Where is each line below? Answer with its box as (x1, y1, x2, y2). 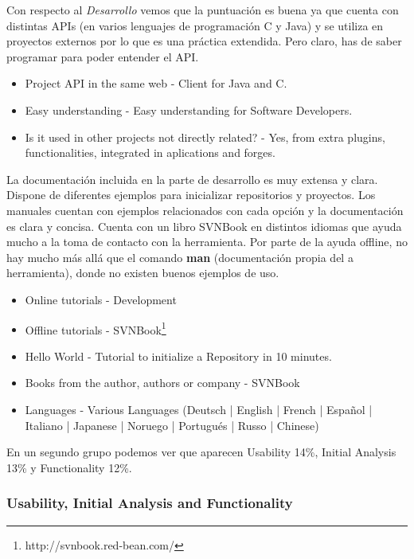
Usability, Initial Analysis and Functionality (6, 493, 293, 513)
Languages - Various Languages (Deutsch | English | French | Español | (25, 401, 373, 417)
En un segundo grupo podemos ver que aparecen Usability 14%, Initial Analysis (6, 444, 396, 460)
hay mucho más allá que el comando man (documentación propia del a (6, 248, 353, 265)
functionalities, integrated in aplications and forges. (25, 144, 275, 161)
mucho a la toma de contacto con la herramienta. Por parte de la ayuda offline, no (6, 233, 408, 250)
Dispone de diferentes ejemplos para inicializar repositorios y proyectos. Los (6, 186, 376, 203)
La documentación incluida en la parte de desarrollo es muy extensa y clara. (6, 170, 378, 187)
